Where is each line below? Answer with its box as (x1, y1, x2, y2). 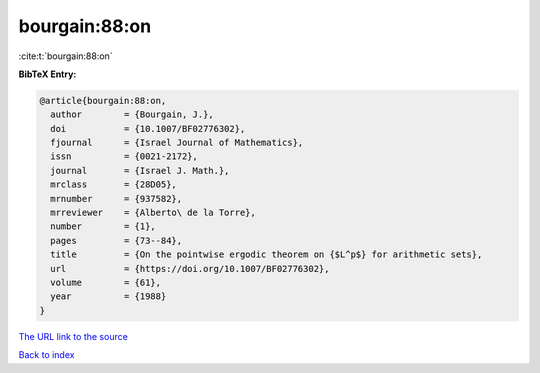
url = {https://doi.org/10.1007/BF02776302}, (50, 263, 330, 274)
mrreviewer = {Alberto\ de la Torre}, (50, 207, 257, 219)
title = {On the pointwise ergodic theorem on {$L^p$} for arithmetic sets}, (50, 249, 483, 260)
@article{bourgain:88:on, (39, 95, 167, 106)
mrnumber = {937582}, (50, 193, 183, 204)
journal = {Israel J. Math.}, (50, 165, 230, 176)
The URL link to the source (18, 330, 129, 342)
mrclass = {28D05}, (50, 179, 177, 190)
